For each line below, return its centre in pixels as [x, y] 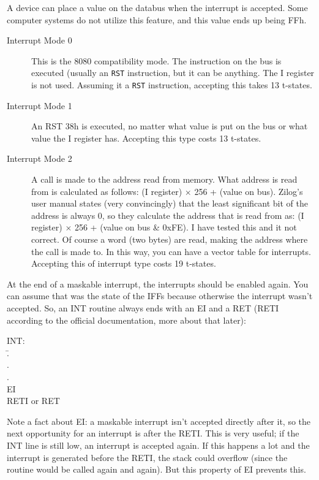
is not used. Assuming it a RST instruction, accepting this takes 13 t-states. [172, 85]
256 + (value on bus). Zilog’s [249, 191]
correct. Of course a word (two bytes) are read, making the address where [170, 239]
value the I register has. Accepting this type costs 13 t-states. [146, 138]
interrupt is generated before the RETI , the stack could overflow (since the [147, 457]
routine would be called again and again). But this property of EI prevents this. [156, 469]
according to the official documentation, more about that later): [126, 320]
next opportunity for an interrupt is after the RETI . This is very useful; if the [153, 433]
